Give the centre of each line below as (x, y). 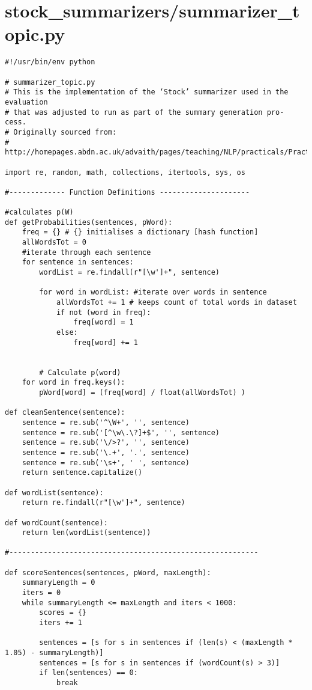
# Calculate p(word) (80, 372)
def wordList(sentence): (54, 493)
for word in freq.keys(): (73, 383)
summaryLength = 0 (58, 583)
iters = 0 (41, 593)
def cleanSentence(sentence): (65, 413)
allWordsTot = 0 (54, 243)
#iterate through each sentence (86, 252)
